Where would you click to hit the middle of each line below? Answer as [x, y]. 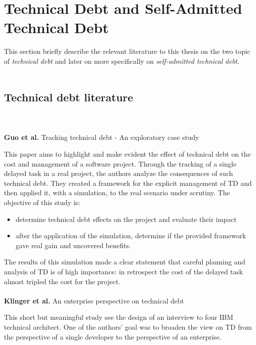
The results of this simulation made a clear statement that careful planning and [125, 262]
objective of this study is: [42, 202]
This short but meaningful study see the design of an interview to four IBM [119, 317]
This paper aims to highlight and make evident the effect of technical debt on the [128, 154]
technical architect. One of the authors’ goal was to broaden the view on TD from [128, 326]
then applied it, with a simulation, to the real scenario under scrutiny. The [117, 193]
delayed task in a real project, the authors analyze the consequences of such [119, 173]
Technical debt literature [69, 97]
